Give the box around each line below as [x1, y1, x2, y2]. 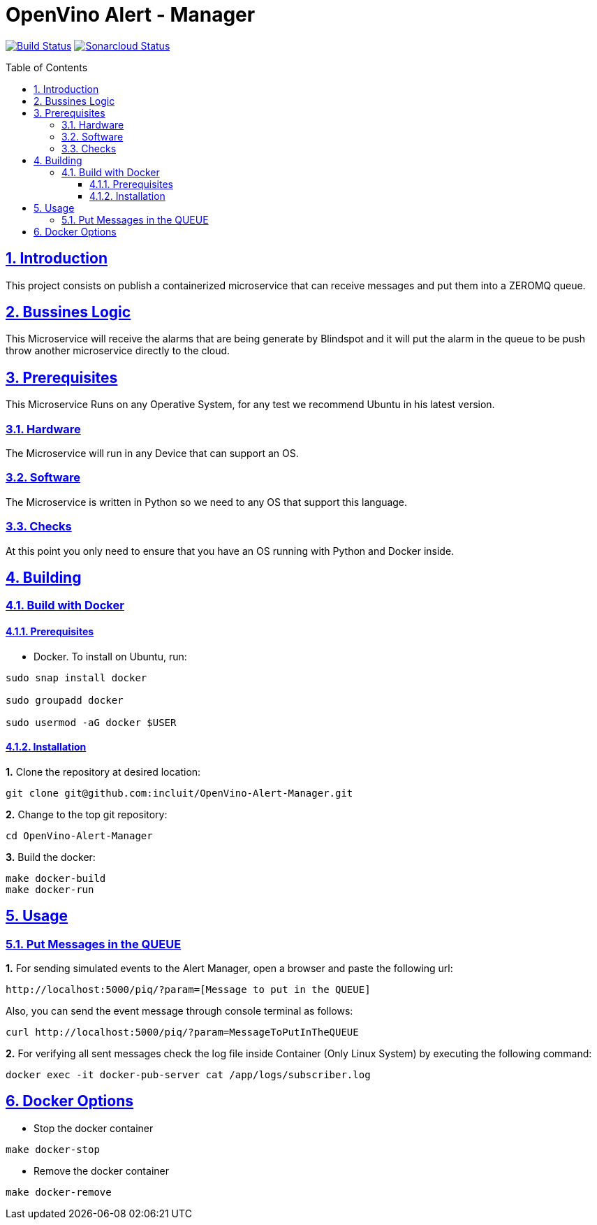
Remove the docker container [34, 1164, 169, 1177]
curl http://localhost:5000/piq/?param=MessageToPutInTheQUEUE [6, 1027, 359, 1038]
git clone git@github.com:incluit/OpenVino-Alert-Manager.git [6, 787, 353, 799]
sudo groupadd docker [6, 694, 124, 706]
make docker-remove [6, 1186, 112, 1198]
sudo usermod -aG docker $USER [6, 716, 177, 728]
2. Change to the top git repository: [6, 808, 168, 820]
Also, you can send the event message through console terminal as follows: [6, 1005, 353, 1017]
